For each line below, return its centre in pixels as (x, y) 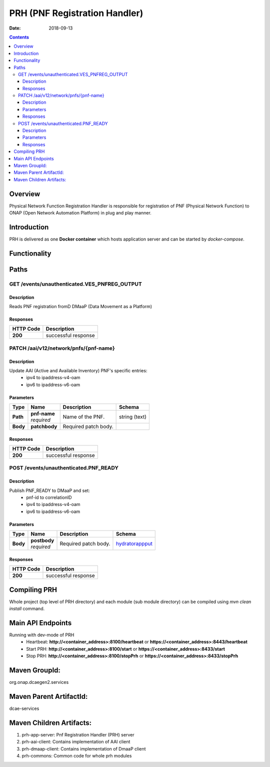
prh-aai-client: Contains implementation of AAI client (76, 742)
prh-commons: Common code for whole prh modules (77, 756)
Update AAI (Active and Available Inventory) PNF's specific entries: (78, 370)
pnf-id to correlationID (49, 497)
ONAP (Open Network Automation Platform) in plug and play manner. (80, 213)
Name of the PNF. (84, 417)
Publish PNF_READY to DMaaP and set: (49, 490)
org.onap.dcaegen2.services (39, 682)
